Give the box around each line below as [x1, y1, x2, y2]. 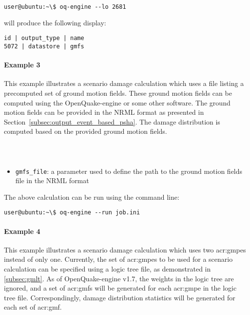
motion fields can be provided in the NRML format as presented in [4, 107, 204, 117]
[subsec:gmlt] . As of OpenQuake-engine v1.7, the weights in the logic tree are [4, 273, 234, 283]
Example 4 [4, 226, 40, 236]
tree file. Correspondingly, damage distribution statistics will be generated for [4, 292, 235, 302]
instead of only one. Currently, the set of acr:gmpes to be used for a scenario [4, 254, 233, 264]
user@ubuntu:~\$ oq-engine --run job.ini [4, 209, 140, 216]
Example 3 [4, 60, 40, 70]
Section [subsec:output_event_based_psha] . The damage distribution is [4, 116, 220, 126]
